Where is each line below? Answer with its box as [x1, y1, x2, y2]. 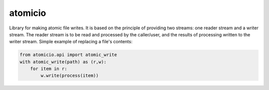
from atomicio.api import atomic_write [19, 52, 117, 58]
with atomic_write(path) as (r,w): [19, 59, 107, 65]
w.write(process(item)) [40, 73, 99, 79]
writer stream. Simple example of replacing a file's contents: [9, 39, 133, 45]
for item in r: [30, 66, 67, 72]
